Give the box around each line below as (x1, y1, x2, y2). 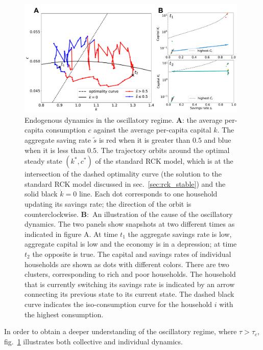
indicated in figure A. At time (25, 228, 118, 239)
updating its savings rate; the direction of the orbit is (25, 198, 192, 209)
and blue (204, 135, 231, 145)
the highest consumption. (25, 309, 104, 319)
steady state (25, 156, 62, 166)
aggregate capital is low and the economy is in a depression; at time (25, 238, 237, 249)
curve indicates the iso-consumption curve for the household (25, 298, 212, 309)
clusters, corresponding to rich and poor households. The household (25, 269, 236, 279)
